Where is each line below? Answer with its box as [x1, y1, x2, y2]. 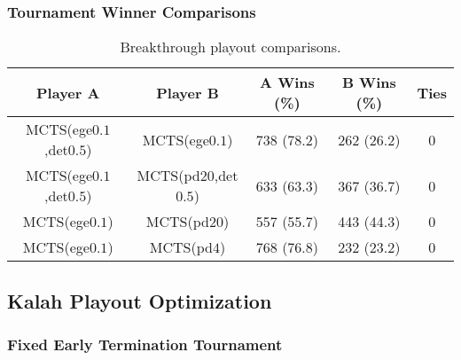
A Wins [260, 72, 315, 93]
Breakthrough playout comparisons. [120, 36, 341, 58]
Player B [156, 82, 219, 103]
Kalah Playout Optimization [7, 286, 272, 314]
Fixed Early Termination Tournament [7, 333, 283, 355]
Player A [36, 82, 100, 103]
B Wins [341, 72, 396, 93]
